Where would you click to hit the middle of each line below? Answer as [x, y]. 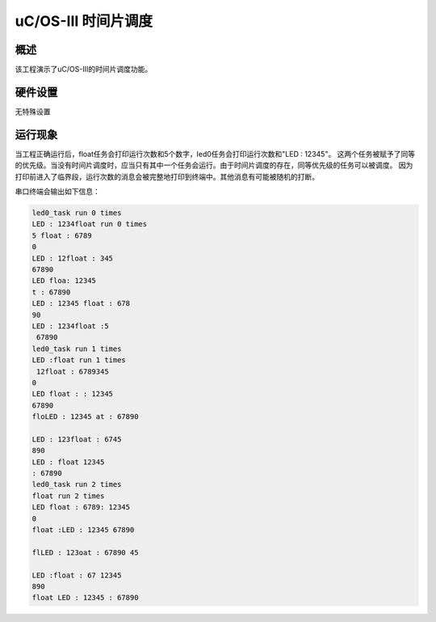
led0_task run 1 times [77, 349]
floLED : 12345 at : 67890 [85, 417]
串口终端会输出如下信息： [57, 192]
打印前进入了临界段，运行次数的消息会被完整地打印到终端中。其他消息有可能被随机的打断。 [167, 176]
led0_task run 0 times [77, 213]
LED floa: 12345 [64, 281]
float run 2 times [68, 496]
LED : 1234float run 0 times [90, 224]
